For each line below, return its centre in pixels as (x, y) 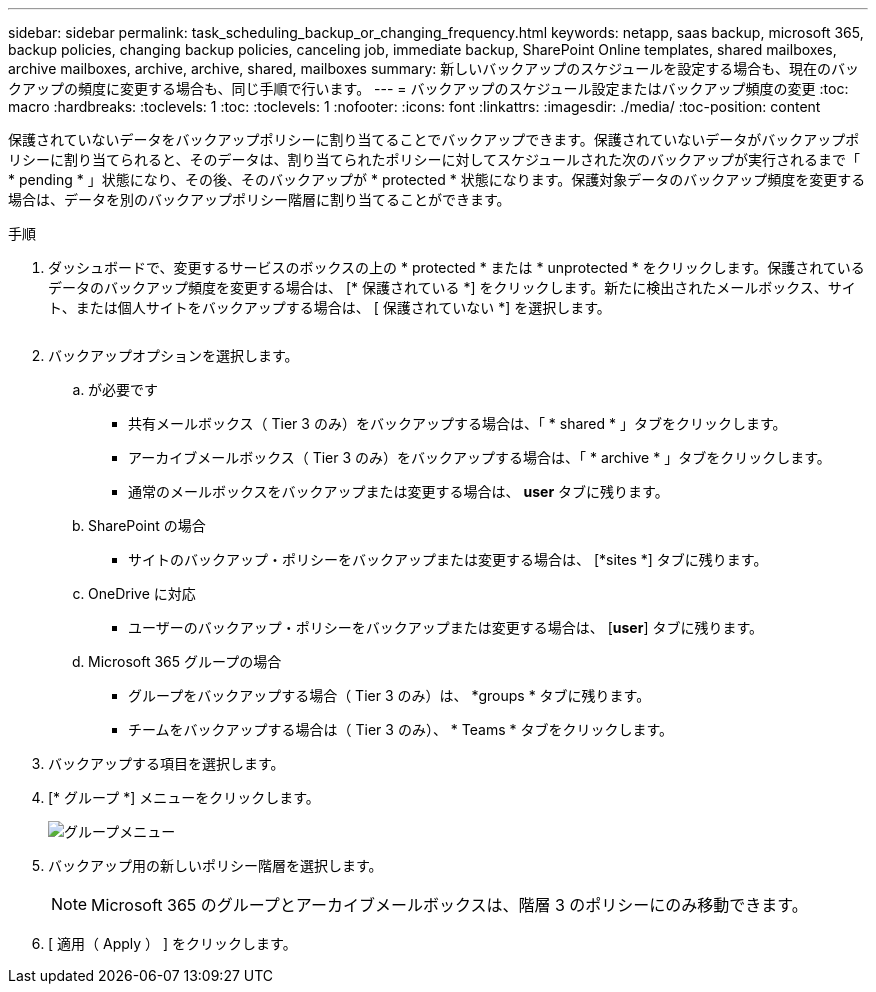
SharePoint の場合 (147, 525)
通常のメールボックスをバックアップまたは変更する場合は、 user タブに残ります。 (398, 491)
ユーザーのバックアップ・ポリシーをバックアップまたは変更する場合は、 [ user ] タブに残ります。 (446, 627)
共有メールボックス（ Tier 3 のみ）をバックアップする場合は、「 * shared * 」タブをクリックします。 (457, 423)
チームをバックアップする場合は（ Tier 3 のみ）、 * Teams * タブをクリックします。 (401, 729)
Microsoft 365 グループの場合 (185, 661)
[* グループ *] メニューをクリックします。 (184, 797)
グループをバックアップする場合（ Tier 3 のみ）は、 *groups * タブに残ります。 (389, 695)
